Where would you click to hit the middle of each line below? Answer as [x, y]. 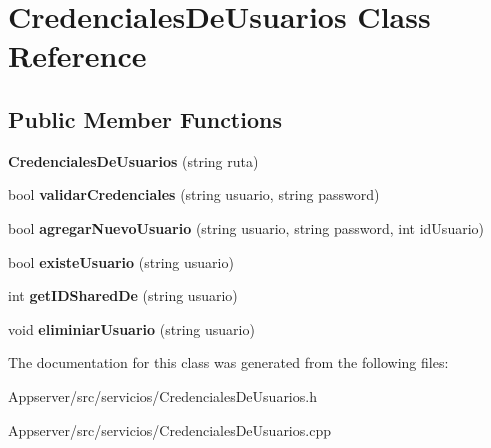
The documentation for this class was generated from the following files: [228, 362]
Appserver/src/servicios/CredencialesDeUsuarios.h [162, 395]
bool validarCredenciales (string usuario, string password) [194, 194]
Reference [77, 55]
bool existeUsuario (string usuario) [121, 261]
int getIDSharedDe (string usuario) [123, 295]
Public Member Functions [145, 118]
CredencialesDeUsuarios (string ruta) [133, 160]
